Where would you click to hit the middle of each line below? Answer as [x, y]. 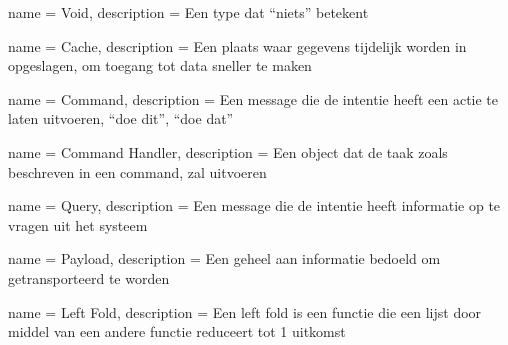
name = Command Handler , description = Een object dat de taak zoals [228, 151]
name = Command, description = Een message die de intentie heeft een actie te [253, 98]
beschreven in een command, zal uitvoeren [137, 171]
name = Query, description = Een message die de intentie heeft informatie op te [254, 205]
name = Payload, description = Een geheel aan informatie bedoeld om [224, 258]
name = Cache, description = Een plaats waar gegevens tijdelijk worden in [237, 45]
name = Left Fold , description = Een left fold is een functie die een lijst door [245, 311]
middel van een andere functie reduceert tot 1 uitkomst [177, 331]
